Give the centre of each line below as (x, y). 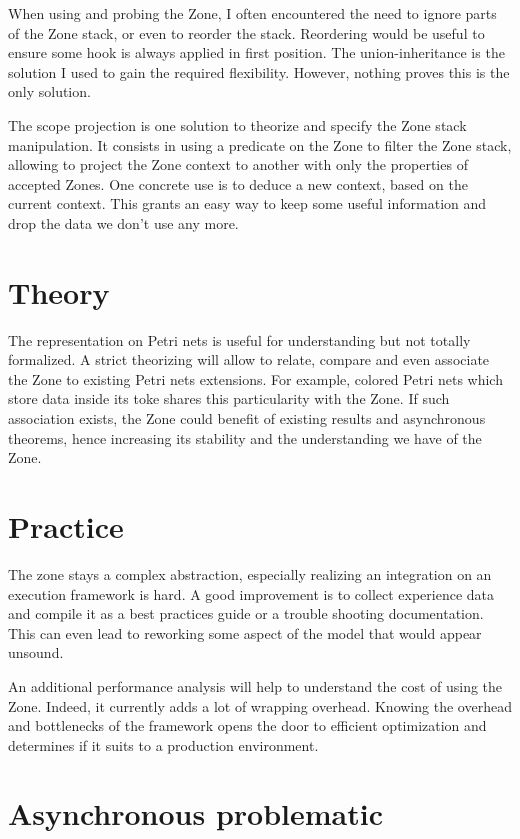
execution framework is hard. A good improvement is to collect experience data (251, 593)
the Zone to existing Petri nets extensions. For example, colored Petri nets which (255, 378)
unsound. (36, 652)
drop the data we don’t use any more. (123, 222)
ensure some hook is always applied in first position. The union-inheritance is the (256, 52)
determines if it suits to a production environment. (163, 744)
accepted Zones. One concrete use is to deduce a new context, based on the (238, 183)
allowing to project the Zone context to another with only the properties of (238, 164)
